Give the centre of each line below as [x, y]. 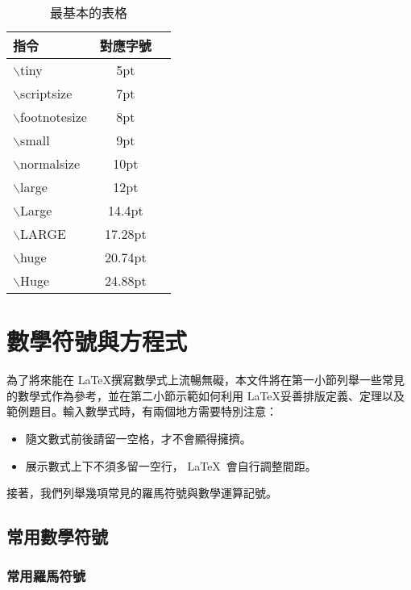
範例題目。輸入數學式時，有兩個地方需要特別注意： [142, 411]
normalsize [50, 163]
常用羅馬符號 [46, 576]
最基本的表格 [88, 13]
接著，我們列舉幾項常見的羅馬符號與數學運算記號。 [142, 493]
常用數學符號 [57, 536]
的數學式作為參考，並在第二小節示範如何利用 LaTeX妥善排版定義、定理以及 [206, 395]
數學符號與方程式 [97, 341]
